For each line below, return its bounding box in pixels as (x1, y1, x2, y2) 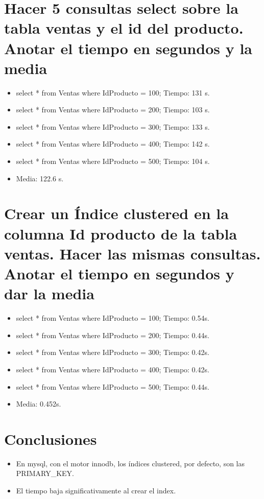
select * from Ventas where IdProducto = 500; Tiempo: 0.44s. (16, 381, 209, 392)
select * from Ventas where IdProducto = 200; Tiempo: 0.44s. (16, 329, 209, 340)
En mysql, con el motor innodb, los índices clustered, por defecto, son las (16, 458, 245, 468)
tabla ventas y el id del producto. (4, 17, 244, 38)
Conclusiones (4, 428, 97, 449)
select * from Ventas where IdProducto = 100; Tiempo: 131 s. (16, 87, 210, 98)
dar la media (4, 283, 94, 304)
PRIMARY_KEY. (16, 468, 74, 479)
